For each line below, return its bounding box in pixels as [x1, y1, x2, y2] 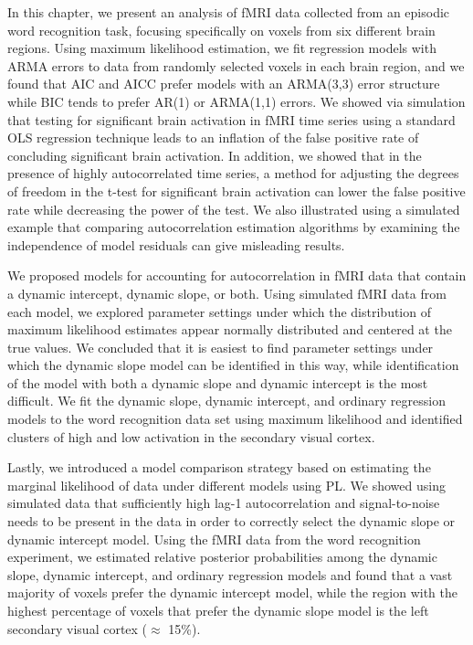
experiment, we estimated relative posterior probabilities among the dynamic [7, 547, 437, 566]
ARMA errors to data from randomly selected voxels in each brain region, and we [7, 56, 465, 75]
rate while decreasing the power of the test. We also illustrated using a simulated [7, 199, 460, 218]
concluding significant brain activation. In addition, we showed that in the [7, 145, 422, 164]
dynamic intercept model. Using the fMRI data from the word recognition [7, 529, 421, 548]
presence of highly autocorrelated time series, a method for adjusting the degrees [7, 164, 459, 183]
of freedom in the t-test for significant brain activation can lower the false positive [7, 181, 466, 200]
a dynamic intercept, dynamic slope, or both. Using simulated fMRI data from [7, 283, 447, 302]
